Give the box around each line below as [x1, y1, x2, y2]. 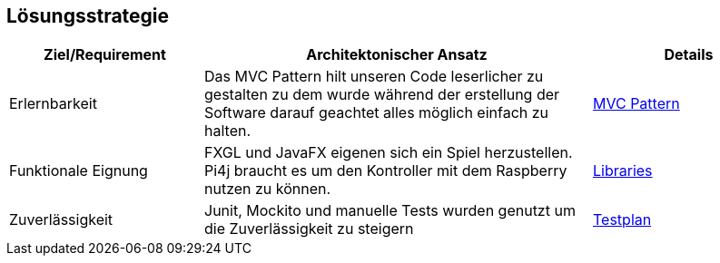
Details [664, 45, 714, 64]
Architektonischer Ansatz [306, 45, 488, 64]
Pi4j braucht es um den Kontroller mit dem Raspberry [204, 161, 567, 180]
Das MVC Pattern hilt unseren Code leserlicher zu [204, 67, 544, 86]
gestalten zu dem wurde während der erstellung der [204, 85, 560, 104]
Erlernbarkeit [9, 94, 97, 113]
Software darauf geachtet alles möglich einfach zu [204, 103, 549, 122]
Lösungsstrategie [6, 5, 170, 27]
